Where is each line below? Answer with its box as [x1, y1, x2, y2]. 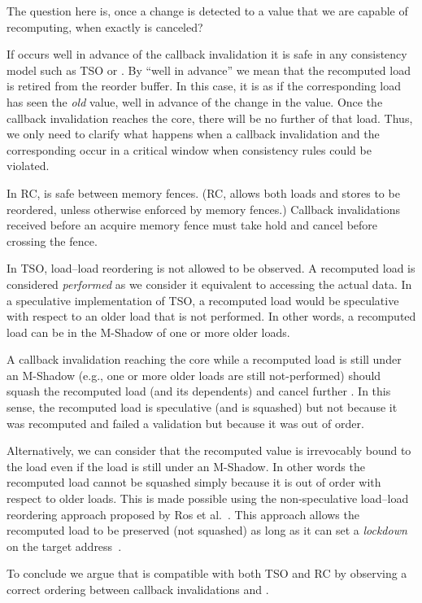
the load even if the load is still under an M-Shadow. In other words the [7, 457, 365, 474]
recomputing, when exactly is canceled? [7, 18, 203, 35]
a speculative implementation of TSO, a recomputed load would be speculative [7, 291, 399, 308]
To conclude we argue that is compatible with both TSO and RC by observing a [7, 565, 407, 582]
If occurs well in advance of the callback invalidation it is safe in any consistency [7, 46, 407, 63]
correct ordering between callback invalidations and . [7, 581, 269, 597]
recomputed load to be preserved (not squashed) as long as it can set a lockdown [7, 522, 407, 539]
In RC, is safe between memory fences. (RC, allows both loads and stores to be [7, 184, 400, 201]
